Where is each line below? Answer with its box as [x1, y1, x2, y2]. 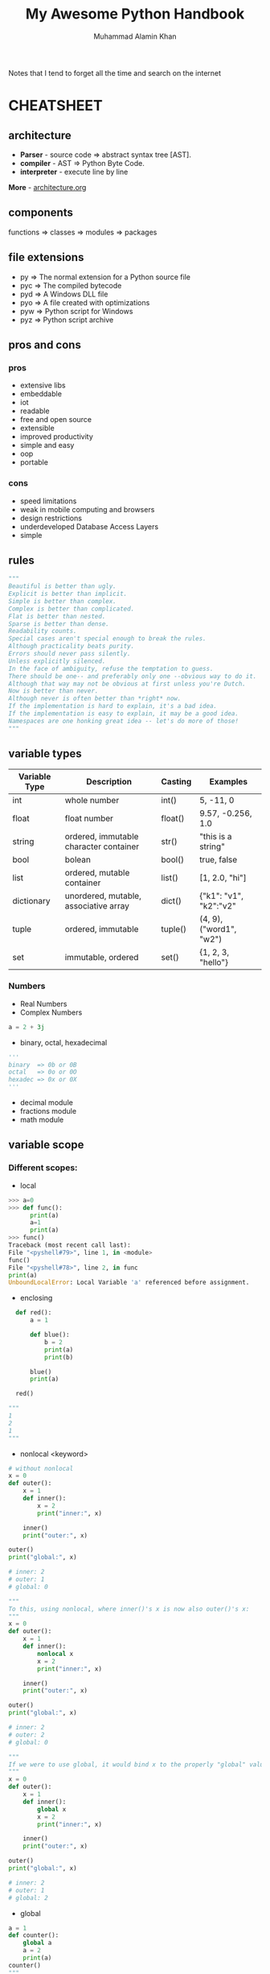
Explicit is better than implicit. [8, 590, 128, 598]
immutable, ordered [64, 951, 139, 962]
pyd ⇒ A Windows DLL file [19, 289, 108, 299]
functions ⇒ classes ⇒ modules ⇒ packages [8, 227, 157, 237]
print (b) [43, 1353, 74, 1361]
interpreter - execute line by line [19, 167, 129, 176]
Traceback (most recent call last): [8, 1241, 131, 1249]
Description [86, 776, 133, 787]
